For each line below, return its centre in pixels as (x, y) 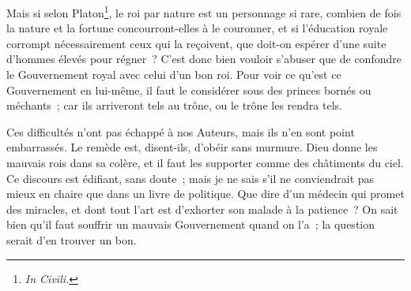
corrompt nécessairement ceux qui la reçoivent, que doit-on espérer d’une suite (196, 43)
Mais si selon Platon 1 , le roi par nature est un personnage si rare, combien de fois (204, 11)
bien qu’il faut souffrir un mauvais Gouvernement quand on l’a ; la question (191, 224)
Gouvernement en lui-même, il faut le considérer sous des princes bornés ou (189, 90)
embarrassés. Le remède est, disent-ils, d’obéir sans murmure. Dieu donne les (192, 147)
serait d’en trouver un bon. (72, 239)
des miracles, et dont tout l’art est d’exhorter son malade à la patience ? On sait (202, 209)
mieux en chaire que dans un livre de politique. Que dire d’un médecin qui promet (205, 194)
